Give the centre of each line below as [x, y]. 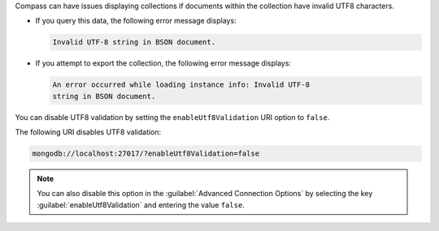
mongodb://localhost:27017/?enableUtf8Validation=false [146, 154]
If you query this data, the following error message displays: [136, 21]
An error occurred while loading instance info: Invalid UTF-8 [181, 85]
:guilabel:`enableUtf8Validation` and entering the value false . [141, 205]
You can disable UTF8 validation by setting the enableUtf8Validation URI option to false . [172, 117]
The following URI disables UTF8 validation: [88, 132]
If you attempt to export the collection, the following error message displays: [163, 63]
